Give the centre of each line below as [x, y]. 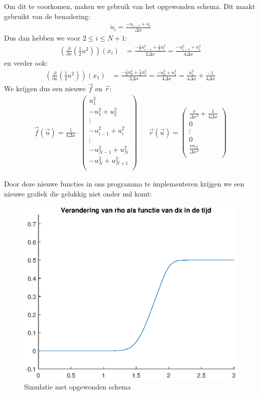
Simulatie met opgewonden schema [78, 386]
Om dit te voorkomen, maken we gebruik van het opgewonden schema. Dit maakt [130, 6]
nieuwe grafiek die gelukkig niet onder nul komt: [78, 193]
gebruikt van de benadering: [47, 16]
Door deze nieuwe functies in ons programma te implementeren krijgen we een [124, 184]
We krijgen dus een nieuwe [45, 88]
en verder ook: [26, 62]
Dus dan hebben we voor [42, 38]
